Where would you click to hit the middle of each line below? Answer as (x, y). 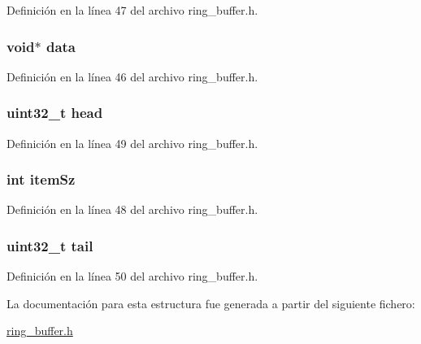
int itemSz (41, 179)
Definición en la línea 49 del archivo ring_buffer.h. (132, 143)
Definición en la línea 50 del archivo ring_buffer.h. (132, 276)
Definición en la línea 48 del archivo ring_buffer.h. (132, 209)
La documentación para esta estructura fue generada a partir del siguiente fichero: (211, 303)
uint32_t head (55, 113)
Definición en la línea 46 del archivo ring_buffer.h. (132, 76)
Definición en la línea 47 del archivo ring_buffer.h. (132, 10)
